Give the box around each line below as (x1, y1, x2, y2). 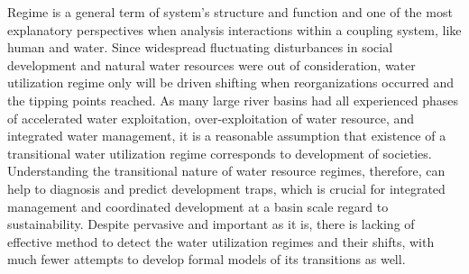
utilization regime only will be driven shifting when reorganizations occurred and (7, 73, 455, 92)
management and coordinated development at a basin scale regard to (7, 196, 389, 215)
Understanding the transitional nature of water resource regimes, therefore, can (7, 161, 446, 180)
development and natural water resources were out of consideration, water (7, 55, 416, 74)
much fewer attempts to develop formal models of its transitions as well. (7, 250, 406, 269)
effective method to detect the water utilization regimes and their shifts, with (7, 232, 435, 251)
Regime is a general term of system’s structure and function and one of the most (7, 3, 453, 21)
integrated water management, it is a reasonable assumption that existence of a (7, 126, 446, 145)
